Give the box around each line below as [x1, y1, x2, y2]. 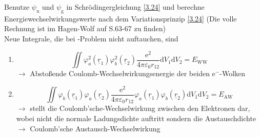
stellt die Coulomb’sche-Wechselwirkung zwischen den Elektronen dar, [30, 103, 250, 113]
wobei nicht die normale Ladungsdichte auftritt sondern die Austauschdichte [16, 112, 256, 123]
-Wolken [219, 68, 246, 79]
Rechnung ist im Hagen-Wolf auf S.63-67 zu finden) [4, 23, 166, 34]
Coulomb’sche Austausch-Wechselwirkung [30, 123, 161, 133]
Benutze [4, 2, 30, 12]
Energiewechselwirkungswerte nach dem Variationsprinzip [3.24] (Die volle [4, 13, 237, 24]
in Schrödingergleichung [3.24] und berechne [66, 2, 205, 12]
